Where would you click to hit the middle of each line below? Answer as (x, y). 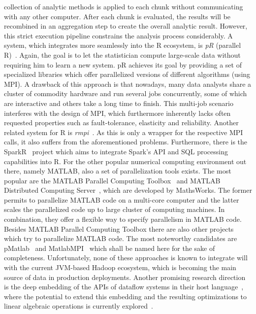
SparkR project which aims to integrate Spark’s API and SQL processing (116, 151)
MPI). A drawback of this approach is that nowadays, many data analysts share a (128, 84)
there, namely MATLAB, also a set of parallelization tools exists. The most (118, 171)
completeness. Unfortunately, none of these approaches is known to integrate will (126, 258)
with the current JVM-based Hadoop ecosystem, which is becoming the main (120, 267)
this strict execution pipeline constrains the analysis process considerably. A (118, 35)
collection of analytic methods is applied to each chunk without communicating (124, 6)
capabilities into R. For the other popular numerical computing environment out (125, 161)
